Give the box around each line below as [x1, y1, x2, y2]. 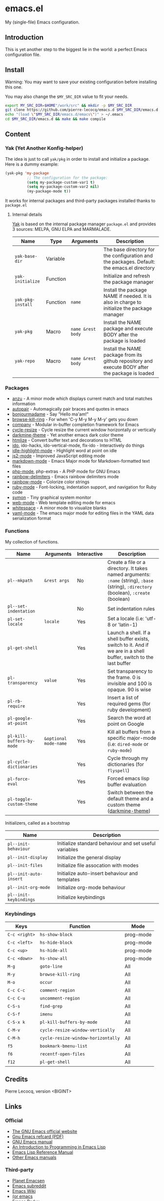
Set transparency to [107, 667, 153, 674]
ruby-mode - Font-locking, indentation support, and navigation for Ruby [12, 484, 157, 490]
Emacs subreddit [12, 1183, 46, 1189]
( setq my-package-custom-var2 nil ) [26, 184, 99, 189]
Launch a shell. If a [107, 629, 150, 636]
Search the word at [107, 714, 151, 721]
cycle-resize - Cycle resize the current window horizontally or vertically [12, 427, 156, 433]
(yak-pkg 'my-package [5, 171, 49, 175]
